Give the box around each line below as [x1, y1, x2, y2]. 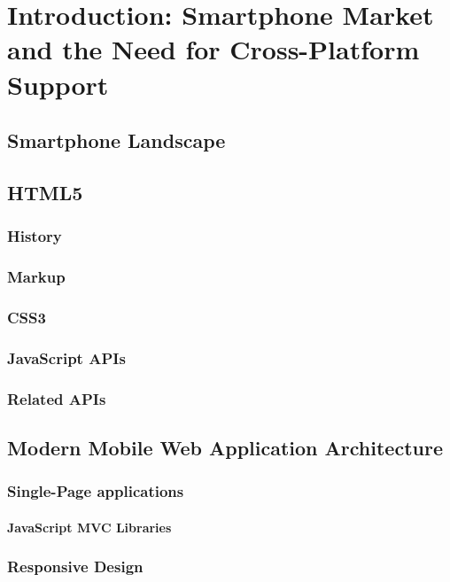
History [7, 225, 62, 247]
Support [7, 66, 109, 102]
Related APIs [7, 387, 106, 409]
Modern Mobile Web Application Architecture [7, 433, 443, 461]
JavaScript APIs [7, 346, 126, 369]
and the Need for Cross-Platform [7, 31, 420, 67]
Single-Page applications [7, 480, 184, 502]
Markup [7, 266, 66, 288]
